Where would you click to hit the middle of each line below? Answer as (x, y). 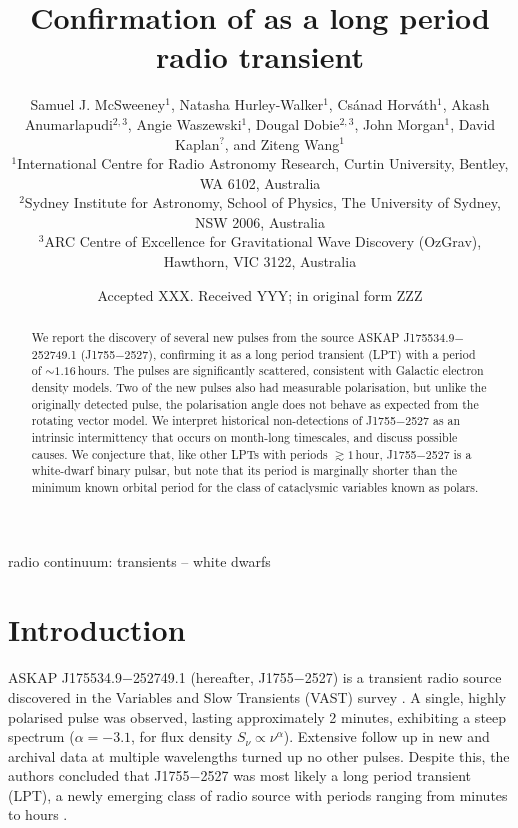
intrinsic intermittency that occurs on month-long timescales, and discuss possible (244, 436)
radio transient (260, 56)
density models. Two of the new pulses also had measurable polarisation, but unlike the (259, 387)
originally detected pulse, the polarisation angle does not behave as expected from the (255, 403)
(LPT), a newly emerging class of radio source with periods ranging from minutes (258, 794)
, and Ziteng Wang (282, 143)
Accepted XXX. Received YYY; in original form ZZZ (260, 294)
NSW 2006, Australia (260, 221)
